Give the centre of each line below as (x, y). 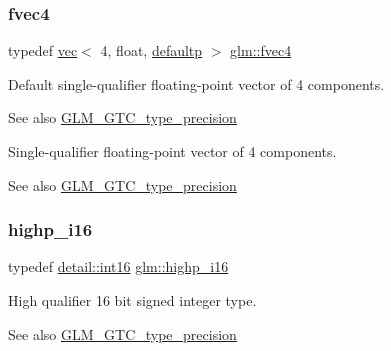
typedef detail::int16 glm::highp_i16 (118, 266)
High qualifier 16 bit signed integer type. (132, 300)
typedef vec (43, 50)
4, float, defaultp (151, 50)
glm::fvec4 (261, 50)
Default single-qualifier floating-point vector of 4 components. (196, 83)
